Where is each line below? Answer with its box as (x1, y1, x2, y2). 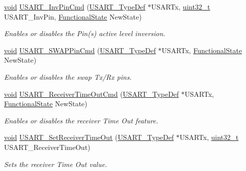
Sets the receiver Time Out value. (4, 158, 107, 169)
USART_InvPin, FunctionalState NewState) (4, 11, 142, 22)
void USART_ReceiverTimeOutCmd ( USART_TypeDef (4, 88, 179, 99)
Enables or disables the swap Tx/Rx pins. (4, 71, 132, 82)
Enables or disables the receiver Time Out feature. (4, 115, 158, 125)
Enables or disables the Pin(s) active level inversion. (4, 28, 166, 39)
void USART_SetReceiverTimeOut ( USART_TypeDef (4, 132, 174, 142)
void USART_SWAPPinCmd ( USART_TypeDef (4, 45, 156, 55)
